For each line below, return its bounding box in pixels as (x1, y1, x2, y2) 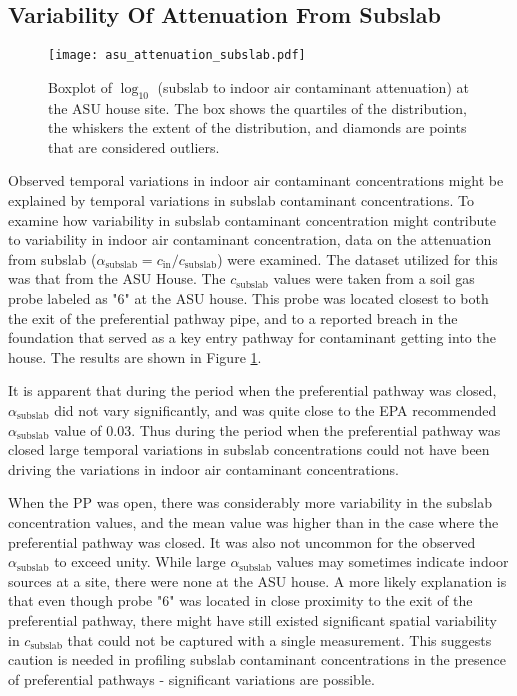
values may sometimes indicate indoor (276, 551, 509, 572)
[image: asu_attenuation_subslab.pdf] (48, 48, 306, 63)
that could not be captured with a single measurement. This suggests (67, 629, 492, 650)
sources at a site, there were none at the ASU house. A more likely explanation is (8, 570, 507, 591)
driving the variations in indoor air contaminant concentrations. (8, 458, 399, 479)
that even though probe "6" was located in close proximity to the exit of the (8, 590, 473, 611)
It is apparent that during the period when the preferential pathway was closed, (8, 380, 497, 401)
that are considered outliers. (48, 136, 220, 157)
